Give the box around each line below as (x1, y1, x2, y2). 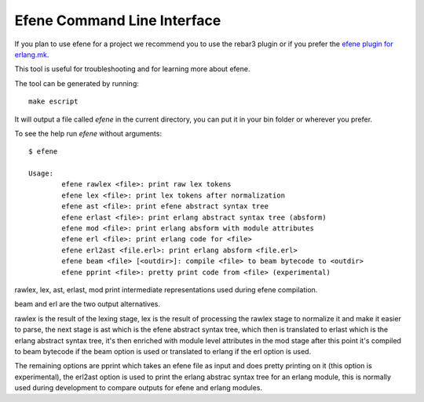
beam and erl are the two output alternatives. (14, 299, 161, 309)
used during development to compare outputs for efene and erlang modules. (14, 383, 263, 393)
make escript (28, 97, 79, 106)
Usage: (28, 169, 54, 178)
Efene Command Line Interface (14, 12, 221, 29)
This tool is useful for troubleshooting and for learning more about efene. (14, 64, 250, 74)
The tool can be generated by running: (14, 78, 139, 88)
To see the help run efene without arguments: (14, 129, 163, 138)
